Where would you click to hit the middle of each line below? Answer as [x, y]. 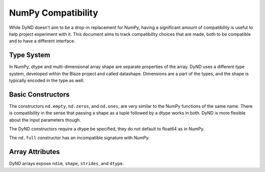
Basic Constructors [39, 94]
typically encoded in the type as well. [47, 80]
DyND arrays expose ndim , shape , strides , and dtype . [66, 164]
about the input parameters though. [45, 120]
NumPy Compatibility [53, 13]
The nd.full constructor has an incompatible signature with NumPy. [79, 138]
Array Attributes [34, 152]
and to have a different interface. [42, 41]
